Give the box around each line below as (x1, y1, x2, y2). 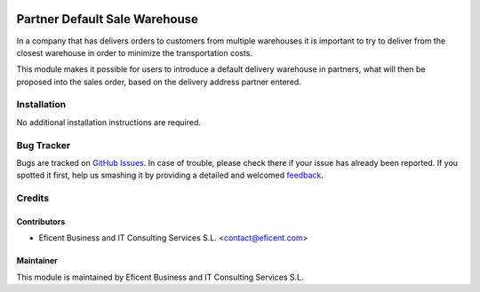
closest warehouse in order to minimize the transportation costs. (16, 47, 253, 58)
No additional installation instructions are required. (16, 116, 202, 128)
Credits (16, 192, 49, 204)
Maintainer (16, 256, 58, 266)
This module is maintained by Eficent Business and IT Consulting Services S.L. (16, 272, 304, 282)
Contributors (16, 216, 66, 226)
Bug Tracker (16, 138, 71, 151)
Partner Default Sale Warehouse (16, 12, 199, 27)
